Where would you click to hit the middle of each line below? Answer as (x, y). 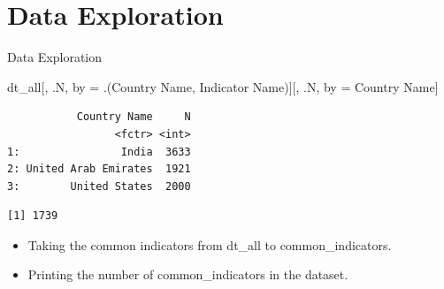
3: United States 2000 (99, 186)
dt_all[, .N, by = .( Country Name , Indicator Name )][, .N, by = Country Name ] (223, 86)
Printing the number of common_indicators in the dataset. (188, 274)
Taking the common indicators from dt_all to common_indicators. (210, 244)
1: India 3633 (99, 152)
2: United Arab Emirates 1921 (99, 169)
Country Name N (134, 117)
